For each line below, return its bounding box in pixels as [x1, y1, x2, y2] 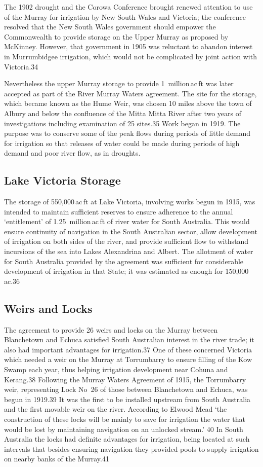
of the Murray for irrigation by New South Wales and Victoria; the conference [4, 11, 246, 22]
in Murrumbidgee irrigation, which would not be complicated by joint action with [4, 51, 257, 61]
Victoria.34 [4, 61, 38, 71]
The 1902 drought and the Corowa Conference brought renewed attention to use [4, 2, 253, 12]
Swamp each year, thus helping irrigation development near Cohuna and [4, 364, 228, 375]
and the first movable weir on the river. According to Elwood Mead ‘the [4, 404, 227, 414]
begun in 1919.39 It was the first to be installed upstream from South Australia [4, 393, 251, 404]
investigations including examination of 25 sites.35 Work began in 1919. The [4, 118, 241, 128]
